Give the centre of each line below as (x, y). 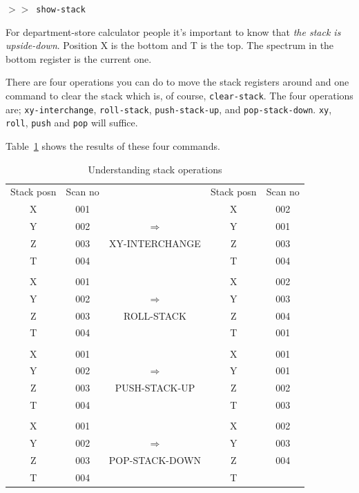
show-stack (61, 10)
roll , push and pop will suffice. (72, 123)
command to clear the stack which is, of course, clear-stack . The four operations (179, 96)
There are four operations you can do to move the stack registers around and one (177, 82)
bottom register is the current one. (79, 58)
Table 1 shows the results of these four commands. (113, 146)
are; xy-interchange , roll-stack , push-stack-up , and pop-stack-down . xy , (169, 109)
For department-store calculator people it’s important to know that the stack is (173, 31)
